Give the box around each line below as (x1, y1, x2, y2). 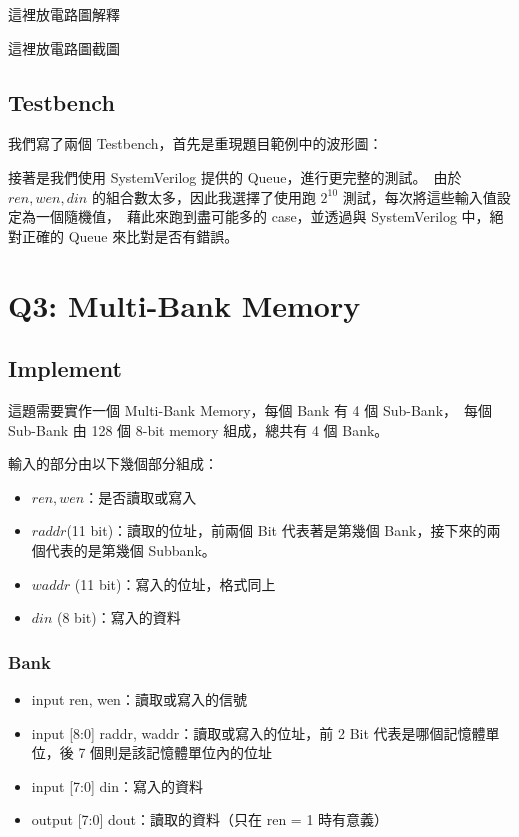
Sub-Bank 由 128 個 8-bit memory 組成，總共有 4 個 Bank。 (8, 419, 389, 440)
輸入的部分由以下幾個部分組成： (8, 453, 218, 474)
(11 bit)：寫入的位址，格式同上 (74, 573, 276, 594)
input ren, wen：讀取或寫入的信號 (31, 688, 247, 709)
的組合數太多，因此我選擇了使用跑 (91, 186, 316, 207)
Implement (8, 353, 122, 384)
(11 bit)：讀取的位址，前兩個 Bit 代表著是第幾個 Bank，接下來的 (66, 520, 487, 541)
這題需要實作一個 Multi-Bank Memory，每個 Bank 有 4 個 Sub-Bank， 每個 (8, 399, 493, 420)
